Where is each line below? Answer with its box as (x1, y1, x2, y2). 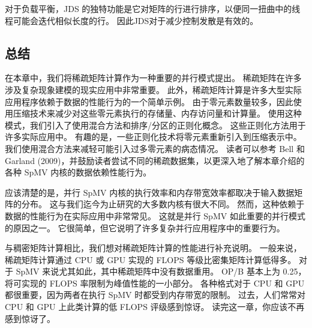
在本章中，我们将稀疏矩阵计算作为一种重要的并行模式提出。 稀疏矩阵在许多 (5, 71, 302, 84)
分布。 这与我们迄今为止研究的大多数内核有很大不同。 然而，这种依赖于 (21, 198, 305, 210)
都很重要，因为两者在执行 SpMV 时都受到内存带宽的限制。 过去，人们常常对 (5, 288, 305, 301)
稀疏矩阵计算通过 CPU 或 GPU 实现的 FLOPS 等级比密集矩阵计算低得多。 (5, 253, 296, 266)
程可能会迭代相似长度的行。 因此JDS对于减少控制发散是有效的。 (5, 14, 259, 26)
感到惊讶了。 (5, 312, 55, 324)
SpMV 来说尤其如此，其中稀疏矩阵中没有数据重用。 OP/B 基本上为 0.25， (16, 265, 307, 278)
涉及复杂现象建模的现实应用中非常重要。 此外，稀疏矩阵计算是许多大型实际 (5, 83, 302, 96)
